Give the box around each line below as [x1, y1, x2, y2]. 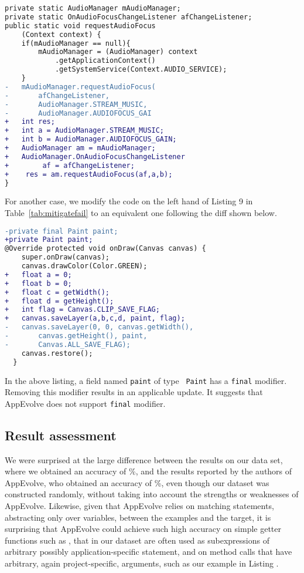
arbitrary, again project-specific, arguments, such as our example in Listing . [5, 557, 279, 569]
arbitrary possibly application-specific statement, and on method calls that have [5, 545, 292, 558]
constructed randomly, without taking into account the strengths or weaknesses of [5, 488, 299, 500]
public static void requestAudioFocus [5, 21, 156, 30]
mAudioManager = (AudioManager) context [38, 48, 198, 56]
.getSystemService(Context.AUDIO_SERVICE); [54, 65, 227, 74]
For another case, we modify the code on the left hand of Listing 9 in [5, 195, 253, 207]
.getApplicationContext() [54, 56, 156, 65]
